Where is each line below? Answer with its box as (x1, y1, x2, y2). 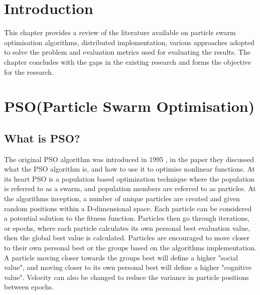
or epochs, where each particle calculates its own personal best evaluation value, (4, 222, 250, 233)
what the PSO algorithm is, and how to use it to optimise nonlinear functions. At (4, 164, 255, 174)
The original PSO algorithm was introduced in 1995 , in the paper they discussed (4, 154, 254, 164)
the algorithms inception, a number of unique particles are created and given (4, 193, 240, 204)
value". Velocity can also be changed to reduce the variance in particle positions (4, 271, 249, 282)
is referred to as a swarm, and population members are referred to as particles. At (4, 183, 256, 194)
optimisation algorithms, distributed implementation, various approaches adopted (4, 37, 254, 47)
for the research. (4, 66, 54, 77)
